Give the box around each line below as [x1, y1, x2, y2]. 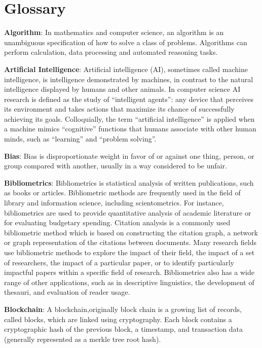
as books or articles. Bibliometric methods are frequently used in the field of [4, 187, 241, 198]
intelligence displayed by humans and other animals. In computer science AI [4, 84, 241, 94]
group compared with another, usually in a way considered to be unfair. [4, 160, 227, 171]
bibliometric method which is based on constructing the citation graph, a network [4, 227, 258, 237]
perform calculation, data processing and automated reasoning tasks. [4, 47, 218, 57]
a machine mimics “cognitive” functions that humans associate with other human [4, 123, 256, 134]
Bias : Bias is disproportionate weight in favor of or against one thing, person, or [4, 150, 254, 161]
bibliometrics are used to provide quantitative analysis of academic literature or [4, 207, 251, 218]
